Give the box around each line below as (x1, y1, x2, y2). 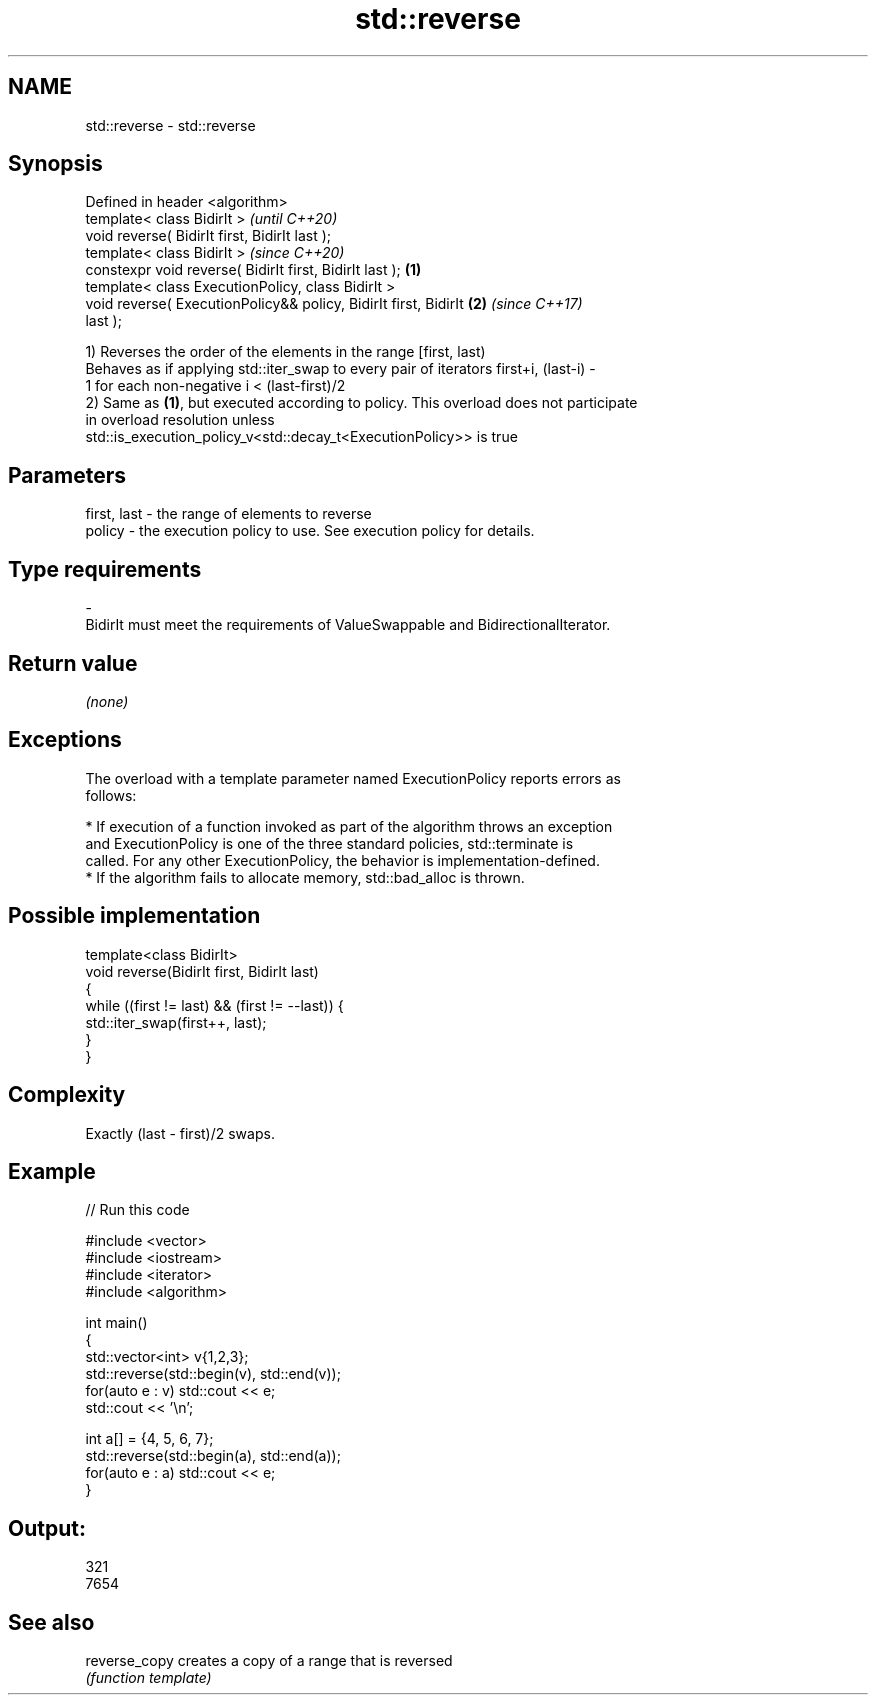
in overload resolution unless (85, 411, 275, 429)
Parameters (8, 462, 126, 488)
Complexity (8, 1082, 126, 1108)
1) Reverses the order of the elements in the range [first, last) (85, 343, 486, 361)
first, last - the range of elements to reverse (85, 505, 372, 523)
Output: (8, 1515, 86, 1541)
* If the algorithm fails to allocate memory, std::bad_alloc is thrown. (85, 868, 525, 886)
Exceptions (8, 727, 122, 753)
